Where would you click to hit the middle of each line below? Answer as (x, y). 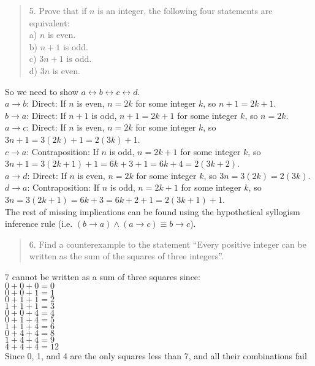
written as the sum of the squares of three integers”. (126, 256)
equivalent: (49, 22)
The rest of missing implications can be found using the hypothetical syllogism (153, 211)
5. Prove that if (58, 10)
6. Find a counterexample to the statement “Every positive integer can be (168, 244)
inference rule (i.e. (39, 223)
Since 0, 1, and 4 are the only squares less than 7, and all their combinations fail (156, 356)
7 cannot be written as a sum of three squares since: (103, 276)
